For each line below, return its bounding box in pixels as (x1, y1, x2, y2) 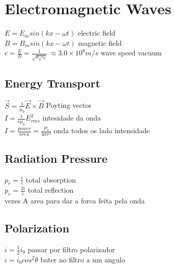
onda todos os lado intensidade (53, 125, 150, 136)
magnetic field (78, 37, 122, 48)
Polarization (5, 220, 70, 236)
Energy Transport (5, 75, 101, 91)
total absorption (25, 174, 76, 185)
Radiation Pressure (5, 150, 108, 166)
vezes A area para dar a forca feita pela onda (5, 195, 145, 206)
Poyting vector (46, 100, 92, 110)
